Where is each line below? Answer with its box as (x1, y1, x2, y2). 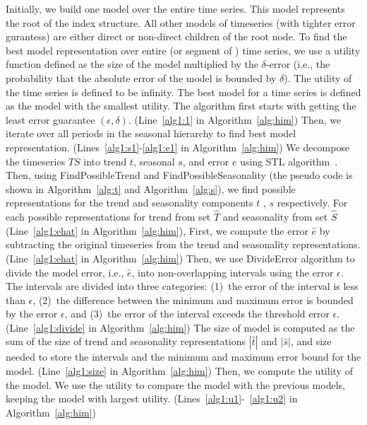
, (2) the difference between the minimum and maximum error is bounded (32, 292, 354, 307)
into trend (83, 153, 127, 168)
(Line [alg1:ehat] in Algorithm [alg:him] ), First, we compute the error (6, 223, 308, 238)
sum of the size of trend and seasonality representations (6, 334, 246, 349)
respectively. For (277, 195, 348, 210)
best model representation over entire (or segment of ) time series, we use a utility (6, 42, 361, 57)
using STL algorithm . (240, 153, 338, 168)
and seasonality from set (222, 209, 328, 224)
